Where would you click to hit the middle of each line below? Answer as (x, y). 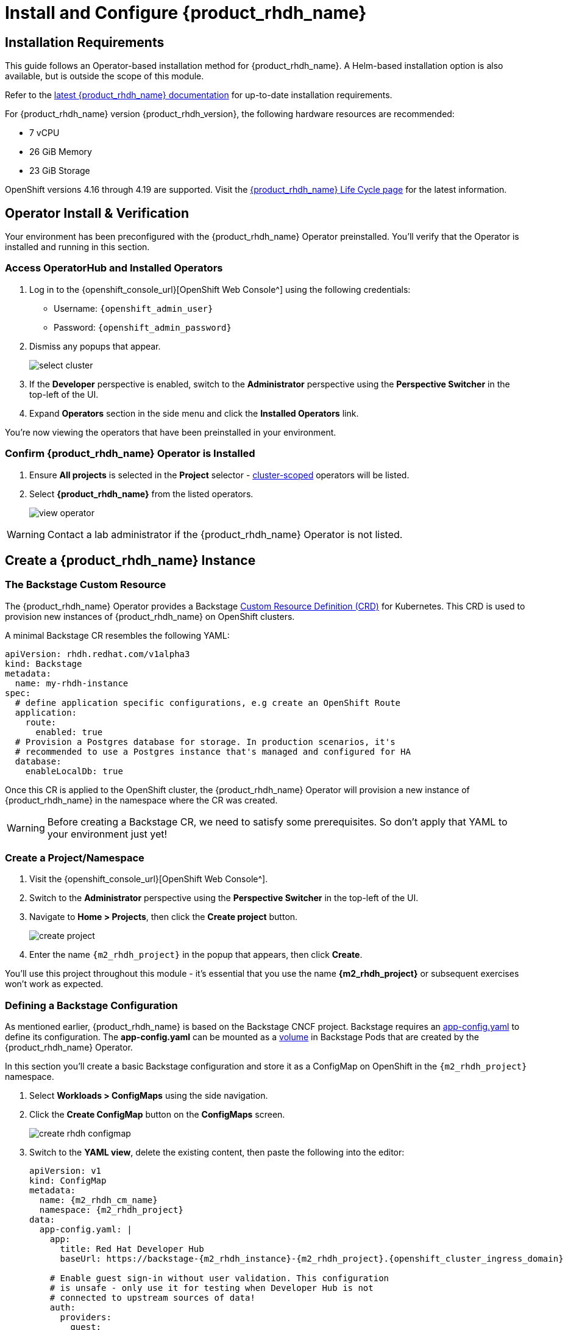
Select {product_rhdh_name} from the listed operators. (141, 494)
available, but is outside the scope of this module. (105, 76)
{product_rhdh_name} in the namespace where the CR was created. (141, 800)
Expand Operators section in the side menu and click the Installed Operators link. (194, 413)
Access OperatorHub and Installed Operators (114, 268)
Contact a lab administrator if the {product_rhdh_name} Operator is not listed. (225, 534)
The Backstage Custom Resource (86, 585)
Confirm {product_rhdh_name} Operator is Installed (130, 454)
